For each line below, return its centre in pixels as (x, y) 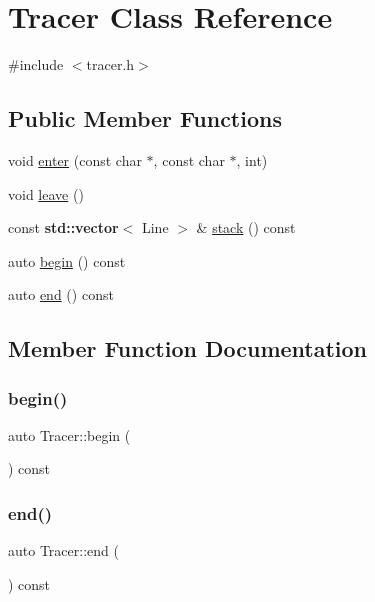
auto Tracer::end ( (63, 550)
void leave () (46, 193)
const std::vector (63, 227)
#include (36, 64)
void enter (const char (75, 159)
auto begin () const (67, 260)
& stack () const (246, 227)
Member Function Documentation (188, 348)
